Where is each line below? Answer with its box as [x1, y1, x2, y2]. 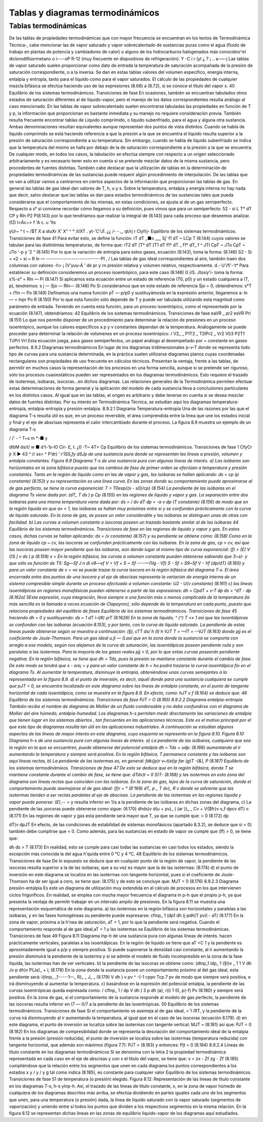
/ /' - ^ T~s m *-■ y [9, 435, 48, 441]
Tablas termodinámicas [9, 21, 87, 30]
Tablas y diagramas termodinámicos [9, 7, 160, 18]
